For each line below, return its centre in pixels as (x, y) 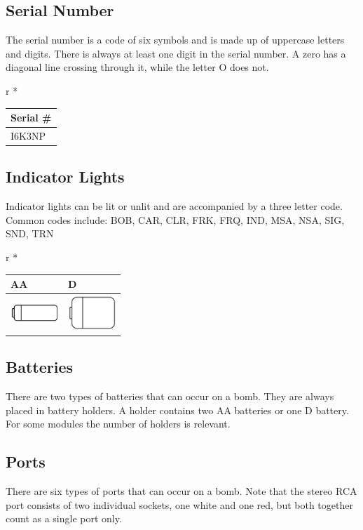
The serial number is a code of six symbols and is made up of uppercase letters (175, 40)
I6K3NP (28, 135)
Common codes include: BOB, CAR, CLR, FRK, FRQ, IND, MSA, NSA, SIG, (175, 219)
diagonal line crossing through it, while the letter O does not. (137, 67)
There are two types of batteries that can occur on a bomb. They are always (170, 396)
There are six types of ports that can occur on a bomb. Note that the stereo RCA (181, 491)
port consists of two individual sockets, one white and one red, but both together (179, 504)
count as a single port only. (64, 518)
